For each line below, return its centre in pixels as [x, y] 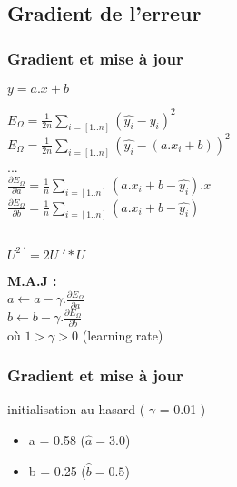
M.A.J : [32, 280]
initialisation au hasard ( [76, 409]
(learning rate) [123, 335]
